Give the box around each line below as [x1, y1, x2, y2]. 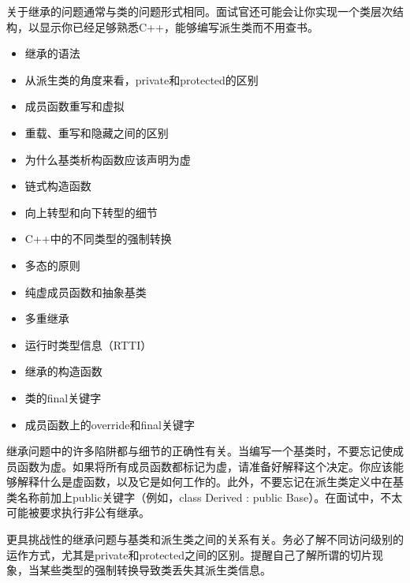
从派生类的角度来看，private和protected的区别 [24, 71, 259, 88]
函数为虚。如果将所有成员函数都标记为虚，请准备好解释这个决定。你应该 [17, 458, 393, 474]
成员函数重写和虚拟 [24, 98, 125, 114]
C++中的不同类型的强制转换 [24, 230, 172, 247]
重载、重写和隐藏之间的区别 [24, 124, 169, 140]
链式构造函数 [24, 178, 91, 194]
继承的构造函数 [24, 363, 102, 379]
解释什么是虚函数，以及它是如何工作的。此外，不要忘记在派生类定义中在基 [17, 473, 404, 490]
